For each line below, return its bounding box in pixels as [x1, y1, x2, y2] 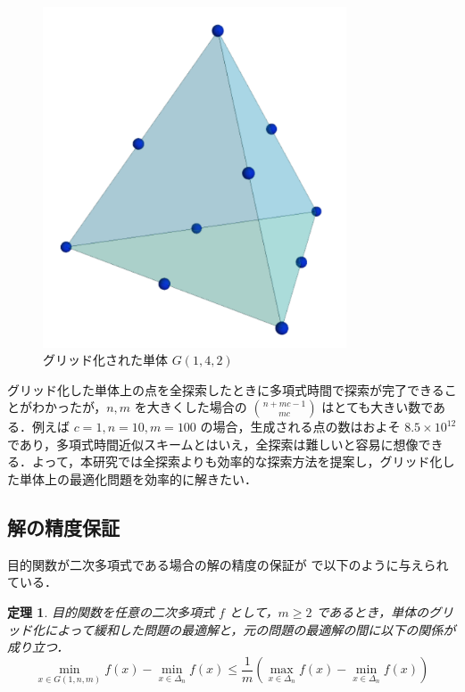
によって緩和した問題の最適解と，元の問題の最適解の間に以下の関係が [44, 620, 456, 638]
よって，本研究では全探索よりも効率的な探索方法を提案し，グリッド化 [31, 452, 443, 471]
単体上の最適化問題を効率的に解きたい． [19, 470, 257, 489]
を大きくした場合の [134, 398, 247, 416]
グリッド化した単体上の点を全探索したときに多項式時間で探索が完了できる [7, 380, 444, 399]
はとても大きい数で [321, 398, 434, 416]
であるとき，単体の [316, 603, 428, 622]
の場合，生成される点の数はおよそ [200, 417, 401, 436]
